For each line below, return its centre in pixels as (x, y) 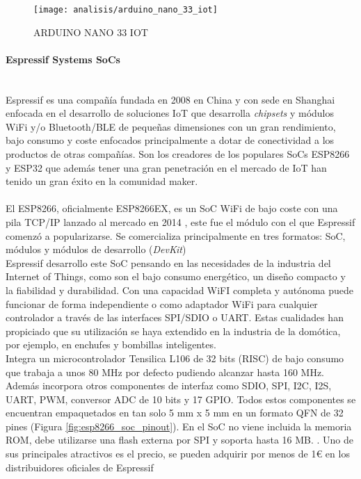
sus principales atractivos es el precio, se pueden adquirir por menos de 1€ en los (178, 454)
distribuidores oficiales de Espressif (80, 467)
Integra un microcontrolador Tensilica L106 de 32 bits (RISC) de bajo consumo (175, 358)
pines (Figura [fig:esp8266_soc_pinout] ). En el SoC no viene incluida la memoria (179, 426)
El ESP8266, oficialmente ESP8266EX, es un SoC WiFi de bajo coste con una (172, 208)
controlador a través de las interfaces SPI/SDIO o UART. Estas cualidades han (175, 317)
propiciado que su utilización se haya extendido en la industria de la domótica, (173, 331)
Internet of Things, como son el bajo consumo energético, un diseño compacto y (176, 276)
